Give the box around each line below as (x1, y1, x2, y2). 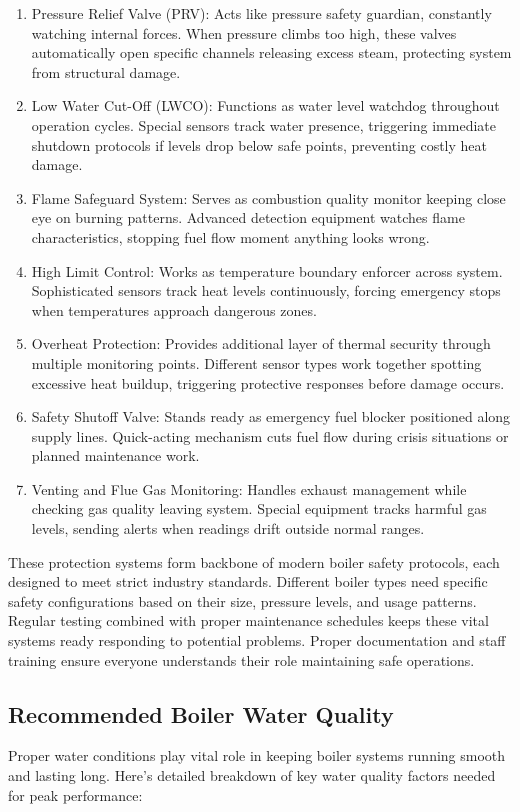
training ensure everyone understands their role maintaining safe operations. (8, 649, 475, 670)
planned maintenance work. (31, 445, 200, 466)
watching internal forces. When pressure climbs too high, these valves (31, 22, 457, 43)
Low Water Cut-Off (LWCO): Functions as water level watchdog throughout (31, 95, 500, 116)
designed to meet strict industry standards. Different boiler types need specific (8, 571, 488, 592)
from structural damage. (31, 61, 181, 82)
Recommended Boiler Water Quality (8, 698, 394, 729)
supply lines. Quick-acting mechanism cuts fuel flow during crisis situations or (31, 425, 509, 446)
